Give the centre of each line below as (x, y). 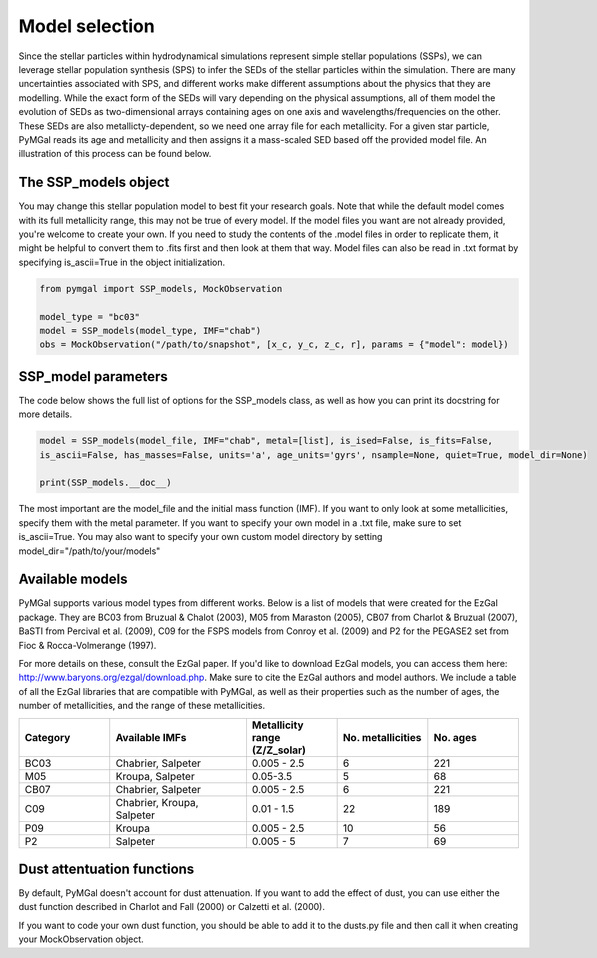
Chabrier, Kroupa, (157, 802)
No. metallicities (382, 737)
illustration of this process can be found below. (115, 154)
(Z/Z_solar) (279, 750)
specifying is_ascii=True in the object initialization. (121, 262)
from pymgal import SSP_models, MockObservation (161, 288)
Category (47, 737)
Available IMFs (151, 737)
